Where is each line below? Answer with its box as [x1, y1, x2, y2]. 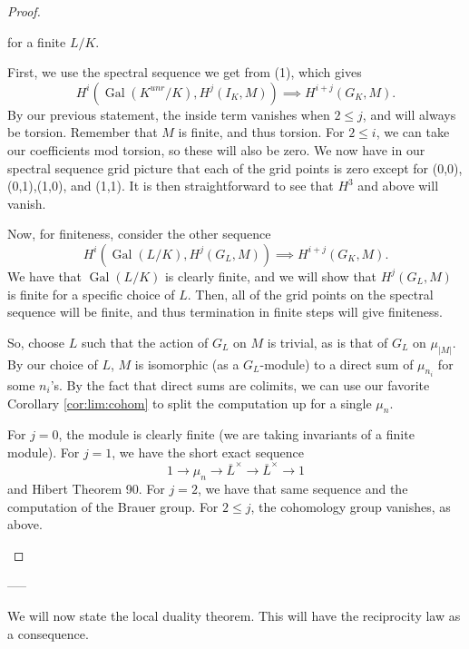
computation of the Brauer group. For [7, 497, 219, 516]
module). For [7, 443, 80, 461]
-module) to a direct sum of [259, 354, 414, 373]
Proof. [7, 2, 41, 20]
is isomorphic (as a [134, 354, 239, 373]
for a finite [7, 32, 66, 51]
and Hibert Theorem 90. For [7, 479, 165, 498]
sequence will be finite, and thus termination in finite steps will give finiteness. [7, 302, 444, 321]
